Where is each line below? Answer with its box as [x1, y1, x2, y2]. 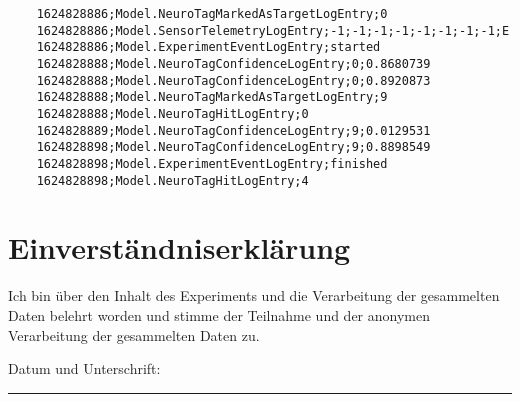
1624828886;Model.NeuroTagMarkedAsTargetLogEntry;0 [36, 7, 388, 21]
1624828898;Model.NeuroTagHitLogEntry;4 [36, 173, 309, 188]
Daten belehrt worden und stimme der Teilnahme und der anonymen [8, 304, 431, 325]
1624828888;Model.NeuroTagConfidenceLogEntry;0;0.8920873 [36, 73, 431, 88]
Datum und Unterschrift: [8, 358, 161, 379]
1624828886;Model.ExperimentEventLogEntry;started [36, 40, 381, 55]
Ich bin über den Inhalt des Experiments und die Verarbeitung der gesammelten [8, 285, 500, 306]
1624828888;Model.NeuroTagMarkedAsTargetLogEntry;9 [36, 90, 388, 105]
